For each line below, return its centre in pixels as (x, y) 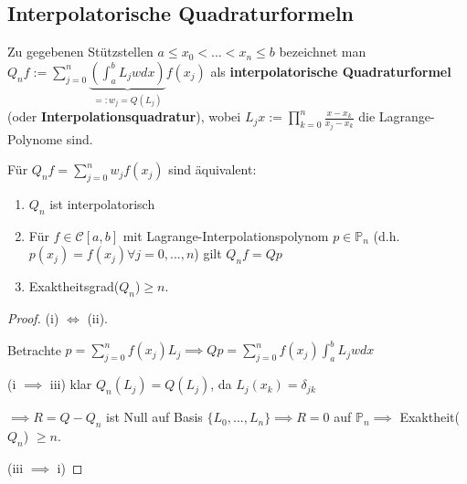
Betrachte (34, 349)
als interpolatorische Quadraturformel (331, 71)
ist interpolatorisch (102, 204)
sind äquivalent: (212, 169)
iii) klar (71, 384)
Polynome (35, 138)
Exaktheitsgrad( (74, 286)
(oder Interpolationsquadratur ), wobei (124, 116)
